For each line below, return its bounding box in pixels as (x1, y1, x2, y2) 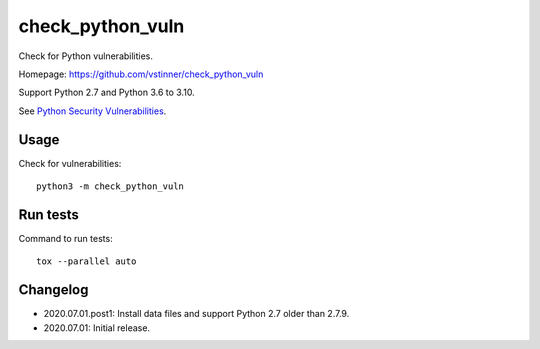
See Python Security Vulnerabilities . (18, 105, 167, 117)
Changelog (18, 281, 89, 299)
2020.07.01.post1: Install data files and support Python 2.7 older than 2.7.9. (43, 308, 350, 320)
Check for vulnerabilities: (18, 157, 122, 169)
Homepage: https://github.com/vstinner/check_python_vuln (18, 68, 264, 80)
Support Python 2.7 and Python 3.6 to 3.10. (18, 86, 195, 99)
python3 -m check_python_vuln (36, 181, 185, 192)
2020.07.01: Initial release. (43, 321, 150, 334)
